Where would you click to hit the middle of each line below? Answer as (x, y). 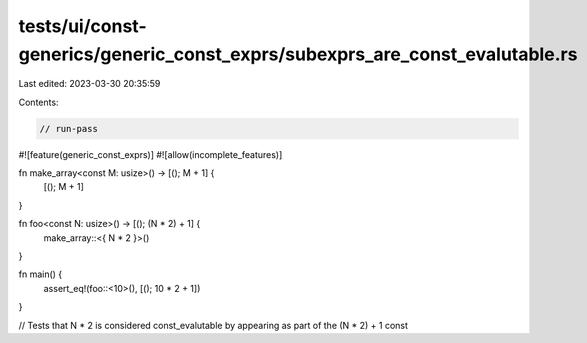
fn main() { (40, 274)
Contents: (38, 102)
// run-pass (69, 128)
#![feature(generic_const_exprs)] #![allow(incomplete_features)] (150, 154)
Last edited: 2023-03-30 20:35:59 (89, 84)
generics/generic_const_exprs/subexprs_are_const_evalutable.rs (298, 54)
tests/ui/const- (82, 26)
